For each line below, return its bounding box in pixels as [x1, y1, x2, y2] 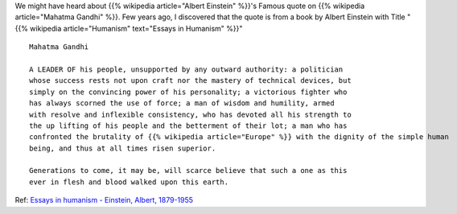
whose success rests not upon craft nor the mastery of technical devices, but [29, 76, 352, 85]
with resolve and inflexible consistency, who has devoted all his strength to [29, 109, 352, 119]
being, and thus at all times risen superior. [29, 143, 216, 153]
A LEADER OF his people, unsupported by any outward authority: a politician [29, 64, 344, 74]
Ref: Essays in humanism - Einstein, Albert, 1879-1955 [14, 195, 193, 205]
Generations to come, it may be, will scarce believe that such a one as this [29, 166, 348, 175]
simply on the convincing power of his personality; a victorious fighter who [29, 87, 348, 97]
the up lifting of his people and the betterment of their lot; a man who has [29, 121, 348, 130]
